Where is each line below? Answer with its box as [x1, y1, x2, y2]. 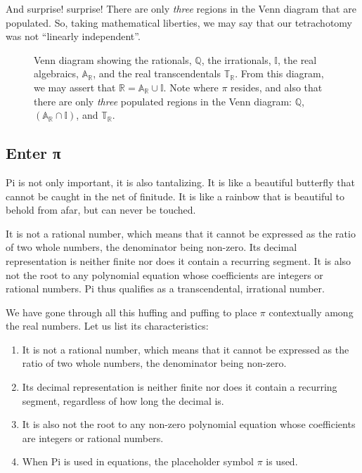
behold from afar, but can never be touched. [6, 202, 196, 217]
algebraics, [34, 66, 79, 81]
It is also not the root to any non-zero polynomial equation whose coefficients [22, 417, 356, 432]
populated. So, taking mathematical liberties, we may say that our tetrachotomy [6, 15, 352, 30]
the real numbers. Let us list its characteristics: [6, 318, 209, 333]
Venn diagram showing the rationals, [34, 52, 192, 67]
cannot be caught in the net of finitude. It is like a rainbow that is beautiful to [6, 188, 345, 203]
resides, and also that [231, 79, 323, 94]
